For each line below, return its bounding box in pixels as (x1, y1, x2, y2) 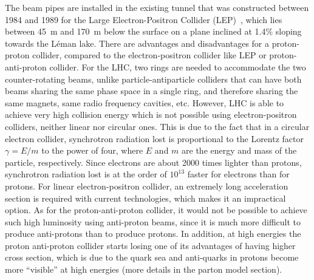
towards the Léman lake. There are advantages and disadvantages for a (5, 36, 270, 49)
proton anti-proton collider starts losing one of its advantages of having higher (5, 239, 296, 251)
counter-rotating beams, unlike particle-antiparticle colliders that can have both (5, 72, 302, 85)
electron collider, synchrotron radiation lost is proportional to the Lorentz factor (5, 132, 304, 145)
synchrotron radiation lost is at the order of (5, 168, 167, 180)
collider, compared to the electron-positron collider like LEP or (32, 49, 267, 61)
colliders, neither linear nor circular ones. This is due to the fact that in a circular (5, 120, 310, 132)
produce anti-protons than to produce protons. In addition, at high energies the (5, 227, 301, 240)
